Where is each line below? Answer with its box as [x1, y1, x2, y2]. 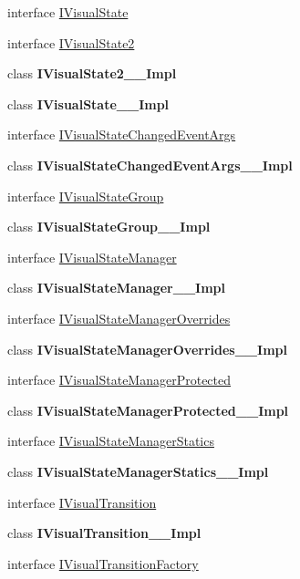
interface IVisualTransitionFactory [7, 553, 199, 573]
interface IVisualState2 [7, 33, 135, 52]
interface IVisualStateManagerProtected [7, 370, 232, 389]
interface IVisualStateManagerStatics [7, 431, 214, 450]
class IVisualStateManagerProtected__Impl [7, 400, 289, 419]
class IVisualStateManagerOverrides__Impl [7, 339, 287, 358]
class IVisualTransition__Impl [7, 523, 202, 543]
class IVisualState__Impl [7, 94, 170, 113]
